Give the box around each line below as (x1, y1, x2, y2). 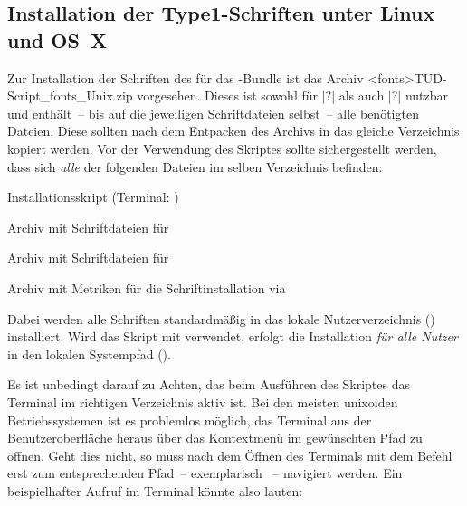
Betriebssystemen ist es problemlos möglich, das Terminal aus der (7, 410, 372, 429)
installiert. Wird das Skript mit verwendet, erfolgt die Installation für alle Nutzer (7, 327, 458, 346)
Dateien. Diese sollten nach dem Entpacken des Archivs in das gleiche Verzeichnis (7, 121, 460, 140)
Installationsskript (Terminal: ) (7, 187, 179, 206)
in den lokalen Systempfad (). (7, 344, 171, 363)
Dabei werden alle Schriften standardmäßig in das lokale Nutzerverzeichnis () (7, 309, 435, 328)
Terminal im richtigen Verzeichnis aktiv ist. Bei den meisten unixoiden (7, 392, 398, 411)
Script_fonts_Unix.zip (7, 86, 133, 105)
